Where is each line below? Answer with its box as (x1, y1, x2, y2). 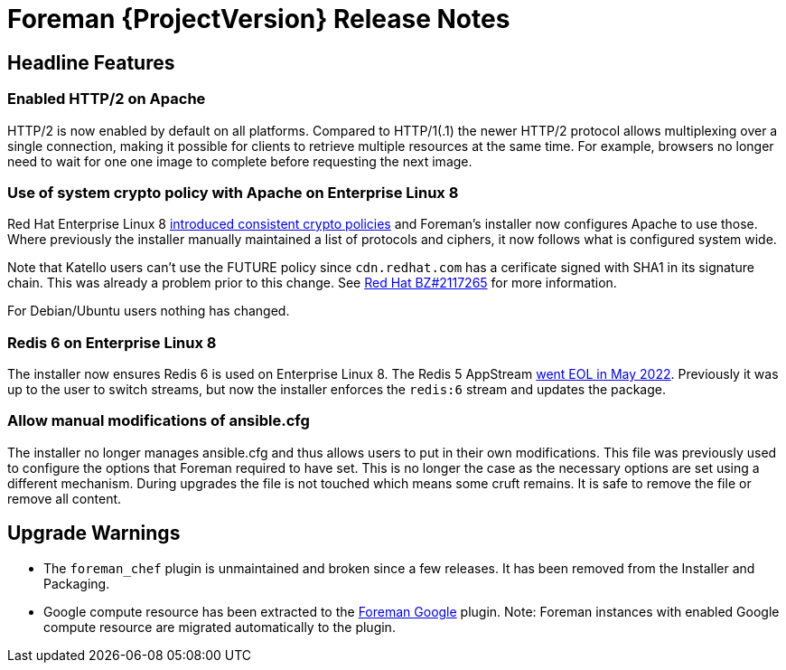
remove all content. (7, 490, 122, 506)
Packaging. (43, 575, 110, 591)
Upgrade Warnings (7, 522, 181, 545)
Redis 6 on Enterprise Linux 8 (7, 333, 217, 352)
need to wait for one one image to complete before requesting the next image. (7, 153, 473, 169)
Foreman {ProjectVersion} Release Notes (7, 4, 510, 34)
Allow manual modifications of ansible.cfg (7, 411, 310, 430)
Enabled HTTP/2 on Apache (7, 90, 206, 109)
